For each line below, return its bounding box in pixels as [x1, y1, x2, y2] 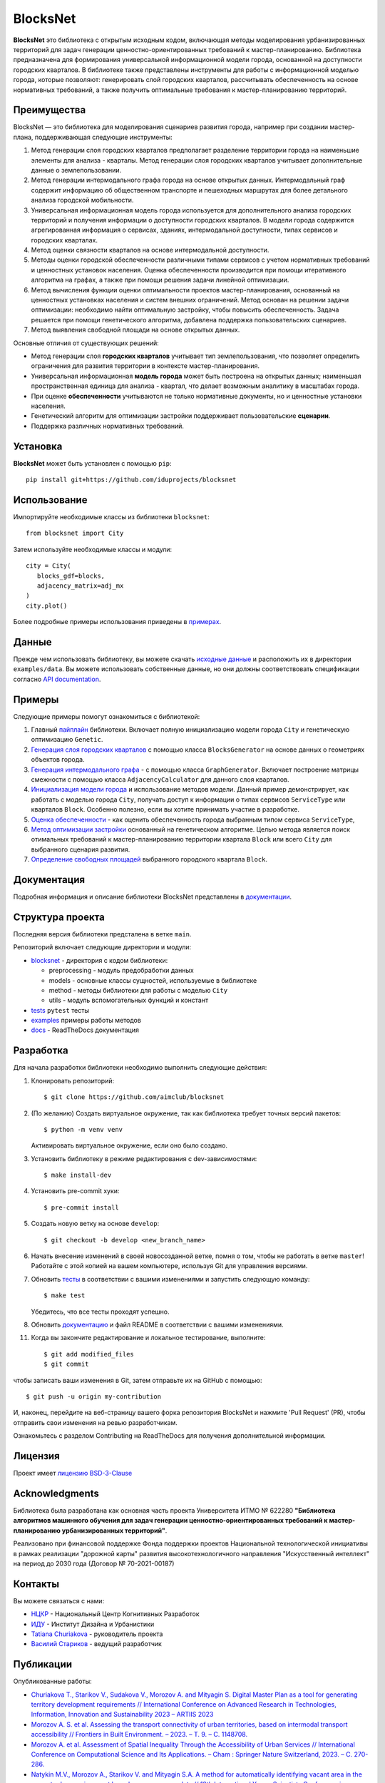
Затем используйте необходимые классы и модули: [13, 545, 173, 553]
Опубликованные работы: [13, 1677, 92, 1686]
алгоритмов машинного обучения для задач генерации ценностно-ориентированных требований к [13, 1516, 328, 1525]
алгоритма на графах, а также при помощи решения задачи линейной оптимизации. [31, 275, 289, 285]
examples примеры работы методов [31, 1016, 142, 1025]
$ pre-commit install [43, 1203, 119, 1212]
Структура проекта [13, 911, 105, 923]
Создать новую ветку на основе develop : [31, 1220, 160, 1228]
